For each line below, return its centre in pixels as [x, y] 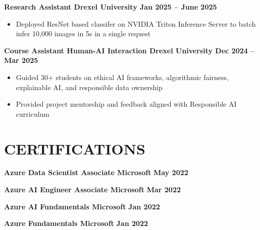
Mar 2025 [21, 60]
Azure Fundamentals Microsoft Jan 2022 [76, 223]
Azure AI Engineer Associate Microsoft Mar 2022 [92, 189]
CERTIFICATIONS [75, 148]
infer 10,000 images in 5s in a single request [83, 33]
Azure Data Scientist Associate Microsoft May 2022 [96, 172]
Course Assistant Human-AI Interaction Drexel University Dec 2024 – [129, 50]
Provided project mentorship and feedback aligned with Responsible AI [126, 104]
